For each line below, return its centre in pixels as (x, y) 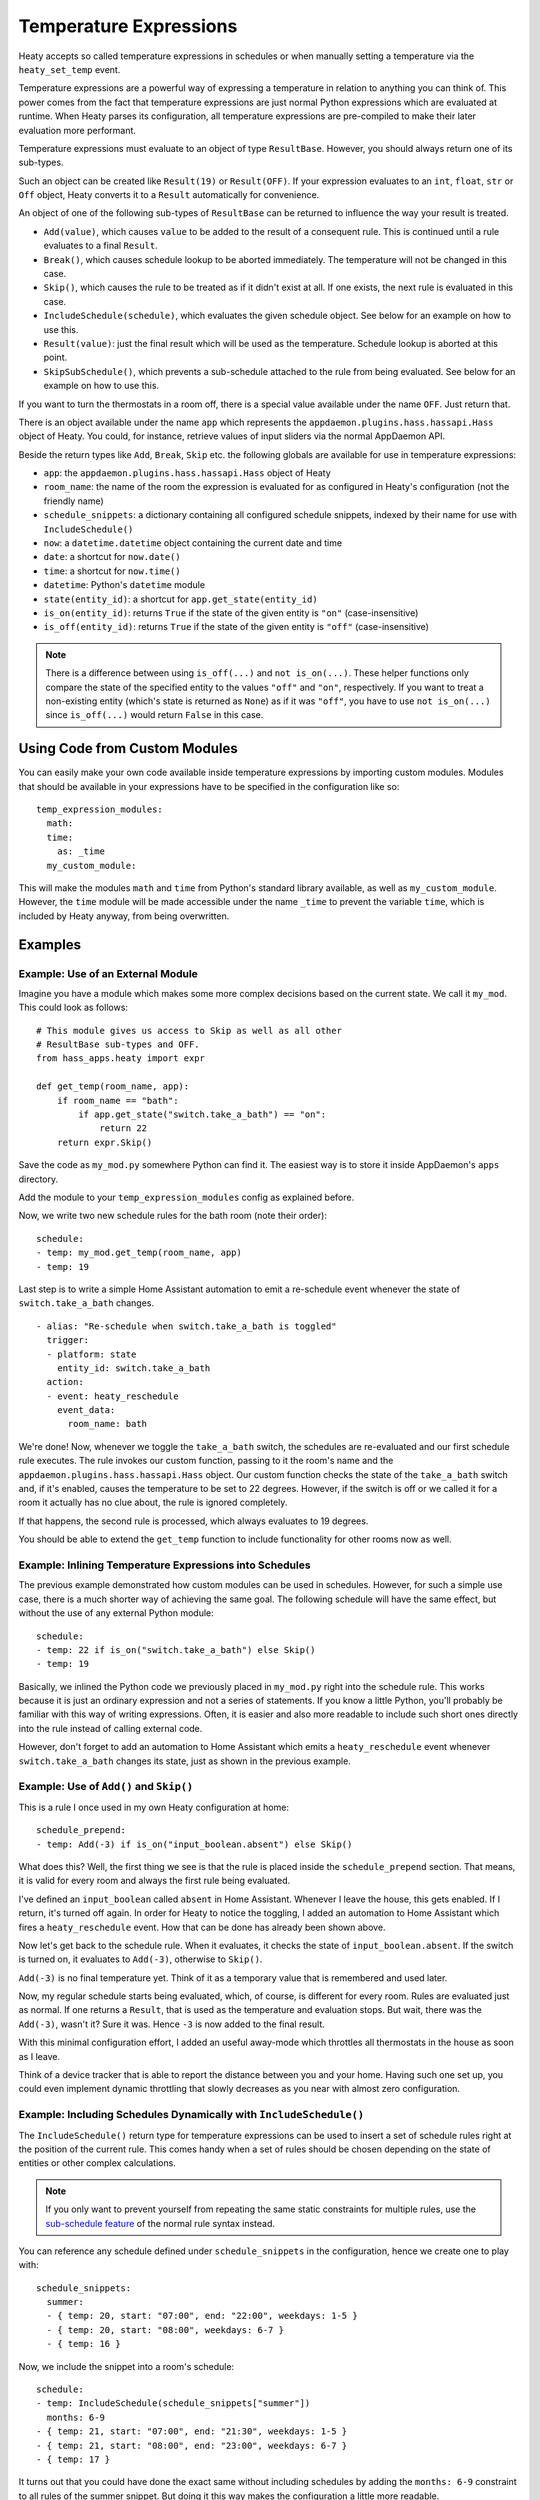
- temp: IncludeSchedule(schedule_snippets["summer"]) (173, 2403)
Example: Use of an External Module (108, 973)
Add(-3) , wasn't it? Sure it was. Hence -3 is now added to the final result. (171, 2024)
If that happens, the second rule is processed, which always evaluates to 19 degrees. (193, 1521)
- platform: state (91, 1354)
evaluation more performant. (77, 130)
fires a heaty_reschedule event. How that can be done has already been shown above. (202, 1927)
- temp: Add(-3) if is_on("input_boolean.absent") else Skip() (194, 1844)
